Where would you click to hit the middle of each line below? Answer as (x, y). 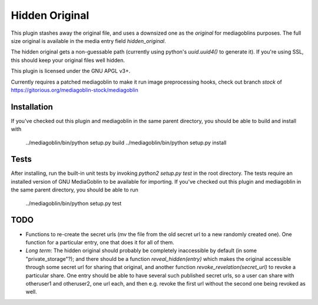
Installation (32, 107)
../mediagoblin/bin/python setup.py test (74, 203)
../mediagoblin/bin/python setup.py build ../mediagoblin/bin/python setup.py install (126, 142)
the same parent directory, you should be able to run (74, 190)
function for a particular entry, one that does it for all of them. (100, 242)
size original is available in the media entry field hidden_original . (88, 41)
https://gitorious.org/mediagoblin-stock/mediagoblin (74, 90)
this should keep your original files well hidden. (68, 60)
